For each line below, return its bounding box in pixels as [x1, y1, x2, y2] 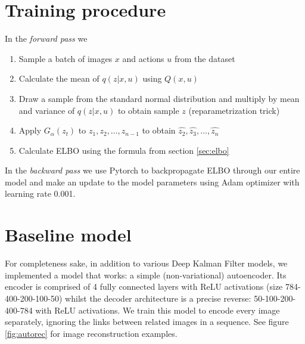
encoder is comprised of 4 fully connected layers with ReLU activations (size [5, 280, 283, 293]
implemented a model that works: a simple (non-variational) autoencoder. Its [5, 268, 287, 281]
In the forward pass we [5, 32, 88, 45]
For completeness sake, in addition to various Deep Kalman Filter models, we [5, 257, 288, 269]
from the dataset [174, 52, 235, 64]
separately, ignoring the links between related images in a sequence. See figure [5, 315, 289, 328]
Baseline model [5, 222, 132, 247]
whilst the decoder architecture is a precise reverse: [65, 292, 251, 304]
